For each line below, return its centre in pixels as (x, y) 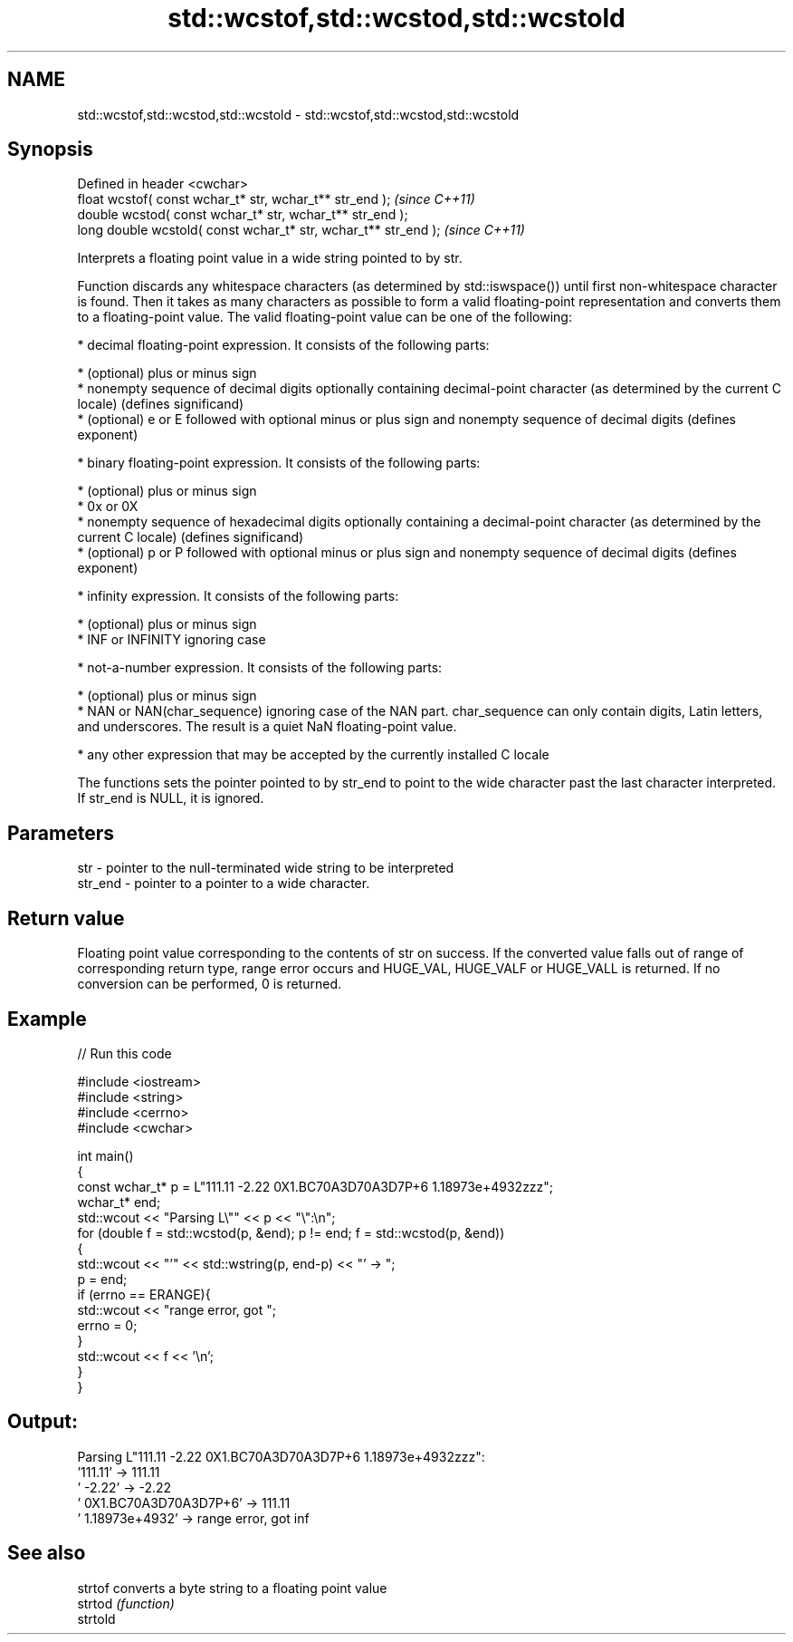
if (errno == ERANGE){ (144, 1294)
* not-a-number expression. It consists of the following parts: (260, 668)
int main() (105, 1155)
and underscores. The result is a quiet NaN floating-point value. (267, 727)
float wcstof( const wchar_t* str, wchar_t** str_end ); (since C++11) (276, 199)
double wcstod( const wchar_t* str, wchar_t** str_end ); (243, 215)
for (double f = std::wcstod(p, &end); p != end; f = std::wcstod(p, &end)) (291, 1232)
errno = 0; (107, 1325)
